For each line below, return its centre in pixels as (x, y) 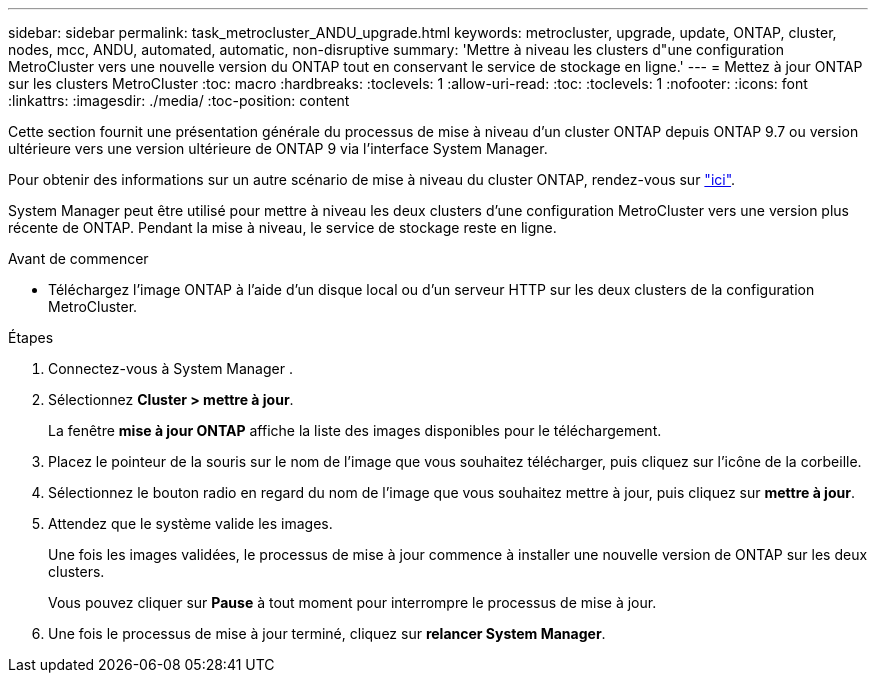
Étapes (31, 337)
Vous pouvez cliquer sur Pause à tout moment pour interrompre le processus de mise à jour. (352, 602)
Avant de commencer (78, 258)
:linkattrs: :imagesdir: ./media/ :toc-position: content (179, 100)
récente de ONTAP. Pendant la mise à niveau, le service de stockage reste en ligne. (282, 227)
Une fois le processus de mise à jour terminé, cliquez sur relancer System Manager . (327, 633)
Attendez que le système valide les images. (190, 523)
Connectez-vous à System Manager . (170, 368)
